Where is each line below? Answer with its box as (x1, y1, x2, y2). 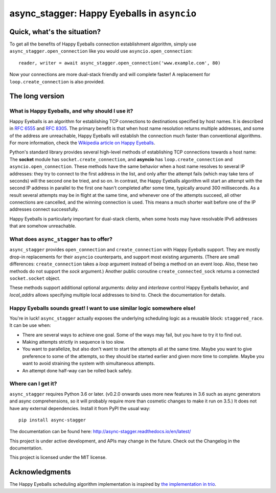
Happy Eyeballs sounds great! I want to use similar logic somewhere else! (9, 304, 196, 311)
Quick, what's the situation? (9, 27, 101, 36)
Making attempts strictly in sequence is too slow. (22, 339, 125, 345)
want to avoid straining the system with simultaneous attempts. (22, 361, 155, 367)
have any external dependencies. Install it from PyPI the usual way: (9, 405, 151, 411)
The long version (9, 92, 65, 101)
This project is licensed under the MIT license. (9, 454, 107, 460)
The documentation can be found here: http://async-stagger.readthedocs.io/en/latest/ (9, 429, 191, 435)
